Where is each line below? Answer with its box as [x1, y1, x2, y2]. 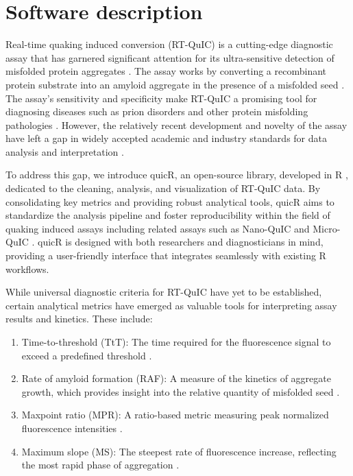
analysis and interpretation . [5, 144, 124, 158]
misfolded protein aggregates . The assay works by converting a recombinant [5, 64, 326, 78]
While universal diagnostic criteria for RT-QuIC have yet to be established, [5, 285, 322, 299]
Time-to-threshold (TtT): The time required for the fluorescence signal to [21, 335, 331, 348]
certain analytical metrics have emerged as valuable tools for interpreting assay [5, 298, 337, 312]
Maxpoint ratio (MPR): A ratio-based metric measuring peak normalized [21, 407, 329, 422]
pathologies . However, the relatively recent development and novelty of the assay [5, 117, 348, 132]
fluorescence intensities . [21, 420, 123, 435]
